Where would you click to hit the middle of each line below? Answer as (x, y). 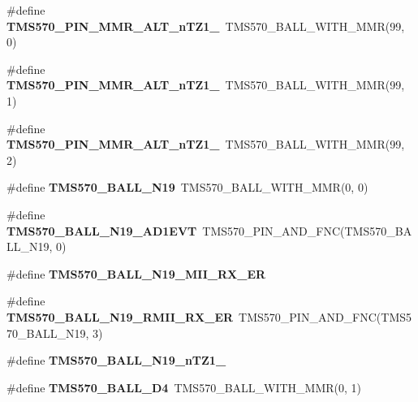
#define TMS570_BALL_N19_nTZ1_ (116, 360)
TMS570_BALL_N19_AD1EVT (102, 230)
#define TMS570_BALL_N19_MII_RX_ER (136, 273)
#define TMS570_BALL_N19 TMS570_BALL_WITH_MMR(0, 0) (187, 187)
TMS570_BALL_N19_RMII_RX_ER (120, 316)
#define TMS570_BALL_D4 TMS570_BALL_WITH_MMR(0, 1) (184, 387)
